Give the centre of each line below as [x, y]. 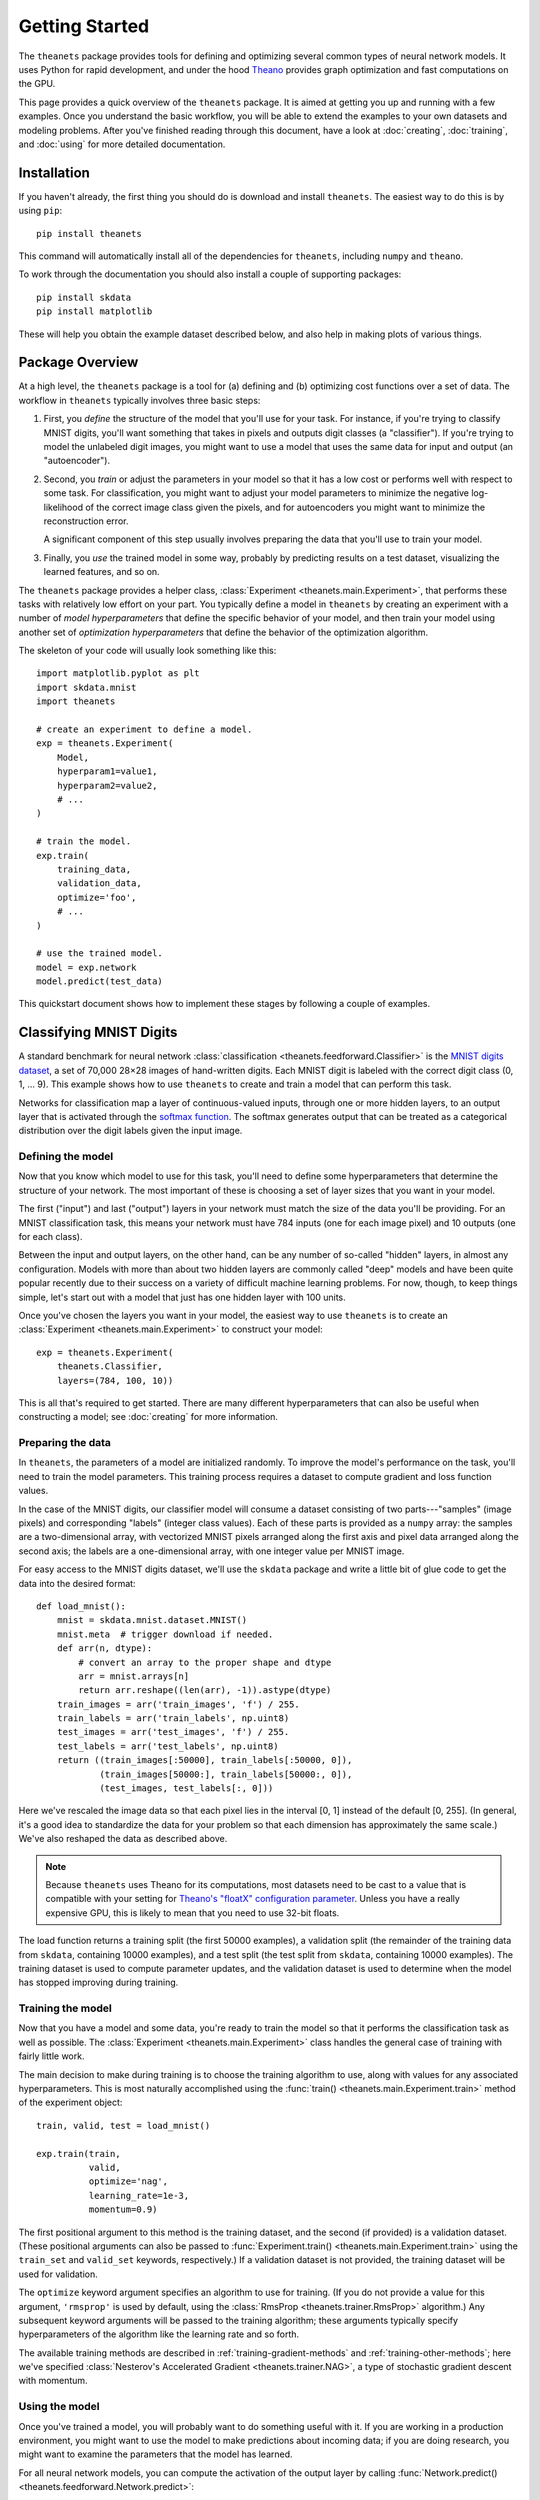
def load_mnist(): [81, 1606]
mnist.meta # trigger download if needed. [165, 1634]
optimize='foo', [96, 897]
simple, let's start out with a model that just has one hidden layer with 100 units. [182, 1297]
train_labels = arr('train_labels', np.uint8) [173, 1718]
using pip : [40, 211]
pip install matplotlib [94, 311]
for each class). [50, 1237]
